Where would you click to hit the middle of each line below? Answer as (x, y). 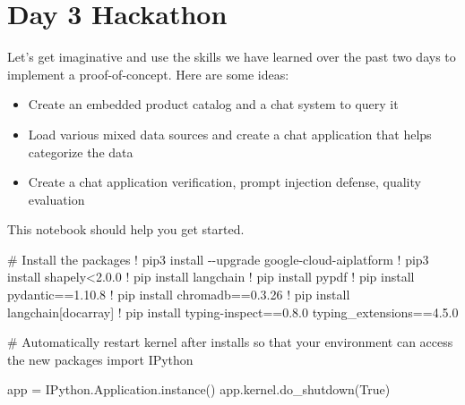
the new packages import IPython (100, 359)
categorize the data (81, 152)
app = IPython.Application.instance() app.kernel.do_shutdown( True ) (199, 389)
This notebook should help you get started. (126, 229)
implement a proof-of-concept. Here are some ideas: (148, 74)
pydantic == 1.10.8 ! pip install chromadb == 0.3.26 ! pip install (179, 295)
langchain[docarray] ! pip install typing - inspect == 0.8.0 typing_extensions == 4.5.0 (233, 312)
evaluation (56, 199)
